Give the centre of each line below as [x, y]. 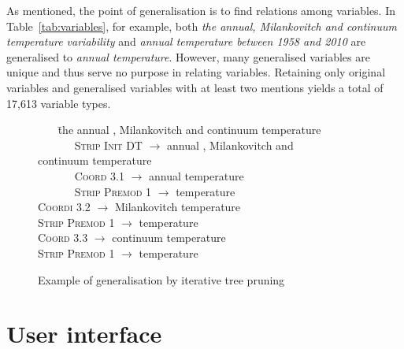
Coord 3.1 [99, 175]
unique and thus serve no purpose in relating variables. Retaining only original [196, 72]
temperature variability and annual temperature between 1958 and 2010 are [186, 41]
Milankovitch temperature [178, 207]
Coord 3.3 [63, 238]
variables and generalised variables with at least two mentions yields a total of [195, 87]
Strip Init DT [108, 145]
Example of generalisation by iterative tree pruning [161, 279]
